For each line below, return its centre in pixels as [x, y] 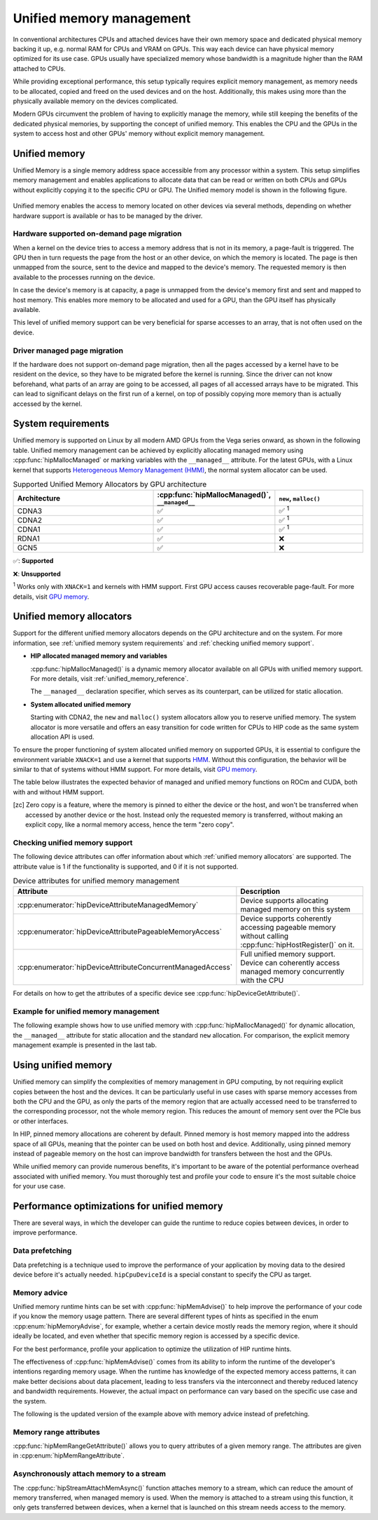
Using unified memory [63, 1065]
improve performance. [45, 1233]
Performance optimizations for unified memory [118, 1206]
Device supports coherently [286, 918]
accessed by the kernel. [48, 404]
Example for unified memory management [86, 1012]
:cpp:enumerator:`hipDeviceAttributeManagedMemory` [108, 905]
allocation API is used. [62, 737]
